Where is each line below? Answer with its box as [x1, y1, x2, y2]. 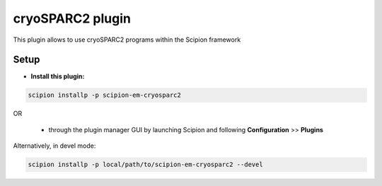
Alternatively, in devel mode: [13, 141, 96, 150]
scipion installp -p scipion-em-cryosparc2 [28, 91, 182, 99]
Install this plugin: [30, 72, 85, 81]
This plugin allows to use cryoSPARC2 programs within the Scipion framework [13, 35, 241, 44]
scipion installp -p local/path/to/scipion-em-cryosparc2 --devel [28, 161, 263, 169]
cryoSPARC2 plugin [13, 11, 131, 26]
